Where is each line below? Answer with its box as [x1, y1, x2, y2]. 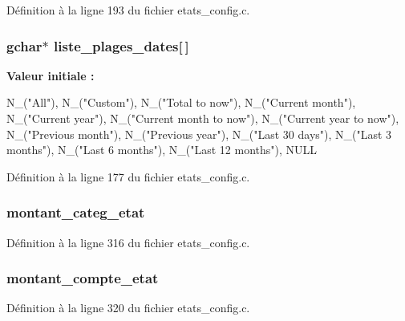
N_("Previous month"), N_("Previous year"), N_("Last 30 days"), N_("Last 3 [6, 125, 392, 142]
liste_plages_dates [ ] [54, 35, 189, 55]
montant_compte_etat [6, 268, 159, 288]
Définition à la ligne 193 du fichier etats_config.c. [6, 2, 250, 18]
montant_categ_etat [6, 202, 145, 222]
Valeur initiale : [6, 67, 95, 83]
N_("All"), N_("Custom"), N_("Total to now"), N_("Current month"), [6, 94, 356, 111]
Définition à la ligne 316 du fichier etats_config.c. [6, 234, 250, 250]
